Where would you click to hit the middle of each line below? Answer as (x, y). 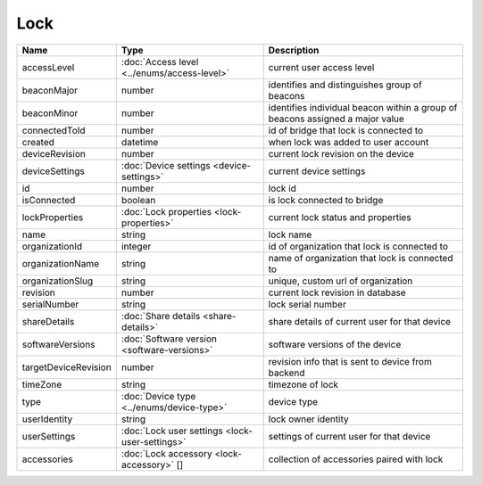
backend (287, 373)
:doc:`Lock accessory (167, 453)
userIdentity (47, 419)
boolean (138, 200)
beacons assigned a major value (337, 119)
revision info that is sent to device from (350, 361)
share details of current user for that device (359, 321)
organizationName (61, 263)
